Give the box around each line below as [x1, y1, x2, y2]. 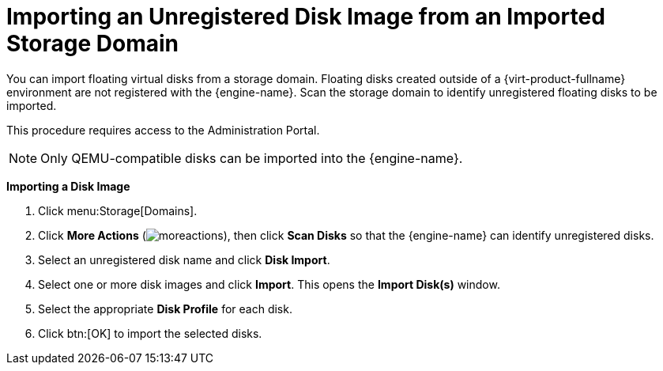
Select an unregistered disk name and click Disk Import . [38, 252, 330, 267]
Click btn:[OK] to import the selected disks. [38, 326, 262, 340]
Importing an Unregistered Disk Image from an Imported [6, 3, 605, 30]
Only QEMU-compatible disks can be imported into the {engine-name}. [40, 150, 463, 166]
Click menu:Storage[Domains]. [38, 203, 198, 218]
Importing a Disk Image [6, 179, 130, 193]
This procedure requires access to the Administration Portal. [6, 123, 320, 137]
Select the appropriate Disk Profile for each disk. [38, 301, 292, 316]
